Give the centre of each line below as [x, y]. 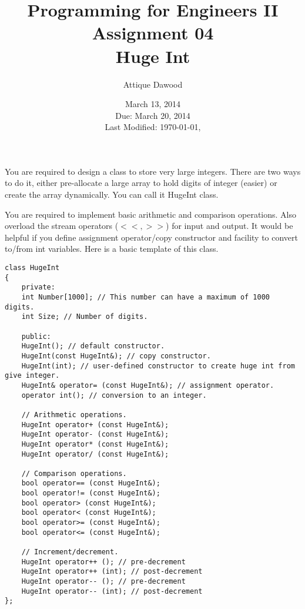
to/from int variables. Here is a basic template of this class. [112, 249]
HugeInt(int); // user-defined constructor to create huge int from [158, 366]
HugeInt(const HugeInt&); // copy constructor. [116, 356]
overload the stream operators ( [62, 226]
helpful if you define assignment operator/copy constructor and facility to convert [152, 237]
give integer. [32, 376]
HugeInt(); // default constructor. [93, 346]
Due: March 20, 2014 [153, 115]
